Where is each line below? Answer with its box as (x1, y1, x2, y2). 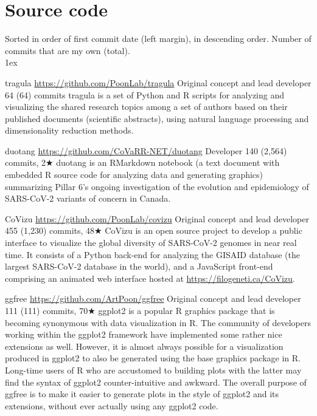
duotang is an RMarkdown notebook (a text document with (56, 156, 280, 169)
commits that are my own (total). (5, 44, 130, 56)
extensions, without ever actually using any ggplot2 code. (5, 399, 218, 412)
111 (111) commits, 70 (5, 304, 88, 316)
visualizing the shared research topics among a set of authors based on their (5, 100, 288, 113)
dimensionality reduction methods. (5, 124, 134, 137)
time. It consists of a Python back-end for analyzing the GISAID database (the (5, 248, 301, 261)
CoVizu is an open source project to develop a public (105, 224, 302, 237)
